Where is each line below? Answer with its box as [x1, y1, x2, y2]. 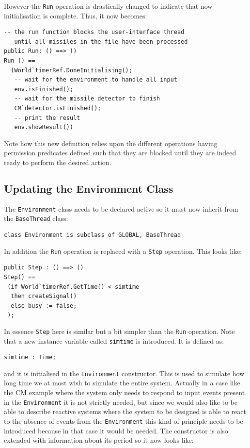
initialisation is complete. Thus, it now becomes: [4, 10, 147, 20]
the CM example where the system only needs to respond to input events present [4, 387, 245, 398]
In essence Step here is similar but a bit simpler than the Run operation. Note [4, 326, 235, 336]
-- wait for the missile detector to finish [14, 95, 160, 102]
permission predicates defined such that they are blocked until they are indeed [4, 148, 236, 158]
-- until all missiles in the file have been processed [4, 38, 188, 45]
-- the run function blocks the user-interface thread [4, 29, 185, 36]
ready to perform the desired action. [4, 157, 111, 167]
